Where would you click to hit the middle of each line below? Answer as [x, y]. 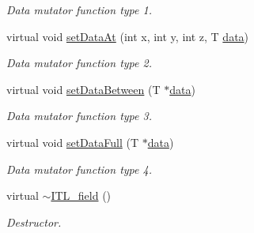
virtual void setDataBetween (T [83, 89]
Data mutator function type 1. [79, 9]
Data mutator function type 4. [79, 169]
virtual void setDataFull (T [72, 142]
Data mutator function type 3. [79, 116]
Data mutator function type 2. [79, 63]
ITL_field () [81, 195]
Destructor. [34, 222]
